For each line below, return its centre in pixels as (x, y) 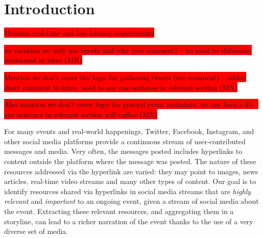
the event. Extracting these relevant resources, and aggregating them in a (119, 211)
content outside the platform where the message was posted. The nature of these (130, 161)
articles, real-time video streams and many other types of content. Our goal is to (130, 181)
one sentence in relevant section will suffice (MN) (81, 114)
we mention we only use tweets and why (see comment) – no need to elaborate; (128, 50)
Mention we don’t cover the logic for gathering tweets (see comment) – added (125, 77)
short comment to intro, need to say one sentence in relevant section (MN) (121, 87)
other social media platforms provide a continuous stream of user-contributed (125, 141)
